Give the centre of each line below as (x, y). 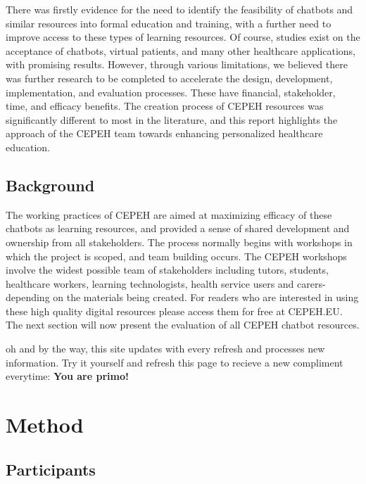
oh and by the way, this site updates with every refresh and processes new (165, 349)
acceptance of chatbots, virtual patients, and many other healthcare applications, (181, 50)
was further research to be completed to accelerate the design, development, (169, 78)
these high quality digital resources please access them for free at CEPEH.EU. (174, 311)
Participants (51, 469)
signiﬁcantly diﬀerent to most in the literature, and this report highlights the (172, 119)
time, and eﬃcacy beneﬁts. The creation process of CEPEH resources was (165, 106)
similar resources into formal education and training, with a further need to (169, 23)
